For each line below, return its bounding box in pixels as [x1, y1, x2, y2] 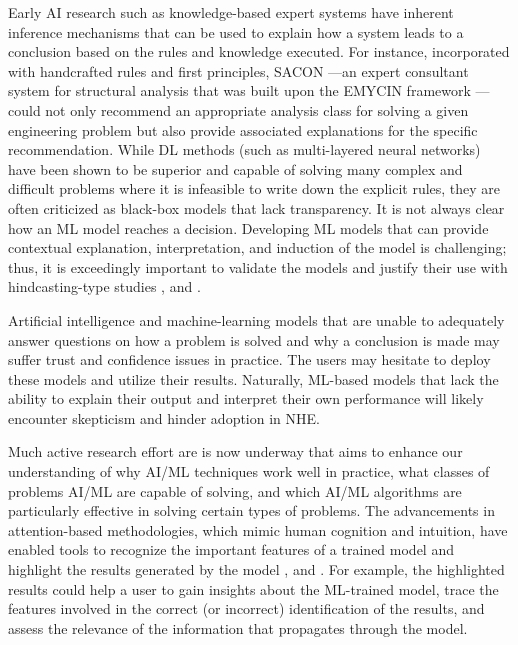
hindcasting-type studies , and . [8, 276, 201, 297]
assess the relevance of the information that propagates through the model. [8, 617, 468, 638]
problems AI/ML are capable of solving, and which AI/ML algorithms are [8, 480, 462, 501]
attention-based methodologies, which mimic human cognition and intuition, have [8, 519, 508, 540]
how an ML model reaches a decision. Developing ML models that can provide [8, 217, 489, 238]
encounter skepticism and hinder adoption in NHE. [8, 407, 320, 428]
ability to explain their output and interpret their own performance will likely [8, 388, 484, 409]
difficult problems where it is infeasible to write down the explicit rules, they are [8, 178, 501, 199]
